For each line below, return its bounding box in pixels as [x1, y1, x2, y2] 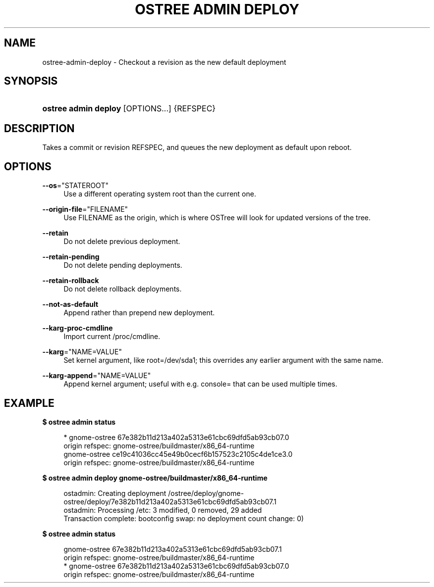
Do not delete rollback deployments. [63, 285, 182, 293]
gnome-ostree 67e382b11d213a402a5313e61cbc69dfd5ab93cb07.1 [63, 544, 282, 553]
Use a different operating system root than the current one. [63, 190, 256, 198]
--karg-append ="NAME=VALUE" [42, 371, 151, 380]
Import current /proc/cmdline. [63, 332, 161, 341]
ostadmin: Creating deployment [63, 489, 166, 497]
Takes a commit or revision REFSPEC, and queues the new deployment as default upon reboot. [42, 143, 352, 152]
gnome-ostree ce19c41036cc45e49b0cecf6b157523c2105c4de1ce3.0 [63, 449, 293, 458]
